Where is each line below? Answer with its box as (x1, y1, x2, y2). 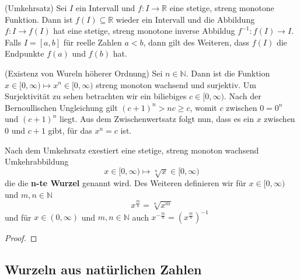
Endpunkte (5, 47, 44, 60)
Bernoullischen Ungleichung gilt (5, 101, 118, 113)
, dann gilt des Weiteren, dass (143, 36, 250, 48)
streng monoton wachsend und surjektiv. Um (96, 78, 257, 90)
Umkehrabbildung (5, 155, 69, 168)
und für (5, 211, 32, 223)
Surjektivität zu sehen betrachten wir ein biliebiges (5, 90, 187, 102)
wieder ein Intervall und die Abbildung (116, 13, 255, 25)
